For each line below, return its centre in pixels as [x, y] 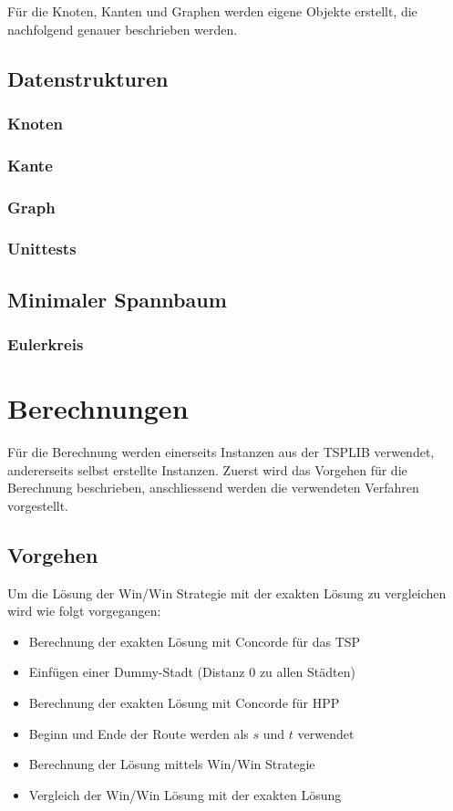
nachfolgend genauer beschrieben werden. [123, 29]
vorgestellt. [38, 505]
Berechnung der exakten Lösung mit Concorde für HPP [184, 703]
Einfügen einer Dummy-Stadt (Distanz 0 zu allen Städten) [192, 672]
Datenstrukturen [88, 78]
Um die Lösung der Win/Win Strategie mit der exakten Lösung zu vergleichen [227, 593]
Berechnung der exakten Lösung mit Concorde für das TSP [195, 641]
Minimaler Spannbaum [117, 299]
